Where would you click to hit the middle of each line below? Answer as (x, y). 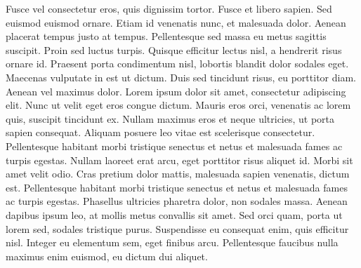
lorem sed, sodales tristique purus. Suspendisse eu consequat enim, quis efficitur (177, 228)
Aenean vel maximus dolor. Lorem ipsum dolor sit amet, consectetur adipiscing (176, 91)
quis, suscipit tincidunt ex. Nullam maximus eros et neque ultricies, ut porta (170, 118)
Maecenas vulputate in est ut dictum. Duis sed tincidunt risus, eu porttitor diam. (181, 77)
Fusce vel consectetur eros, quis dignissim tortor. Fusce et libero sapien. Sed (169, 8)
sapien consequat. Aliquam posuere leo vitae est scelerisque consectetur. (160, 132)
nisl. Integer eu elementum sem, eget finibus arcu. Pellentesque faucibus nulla (172, 242)
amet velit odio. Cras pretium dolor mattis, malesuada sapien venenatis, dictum (178, 174)
